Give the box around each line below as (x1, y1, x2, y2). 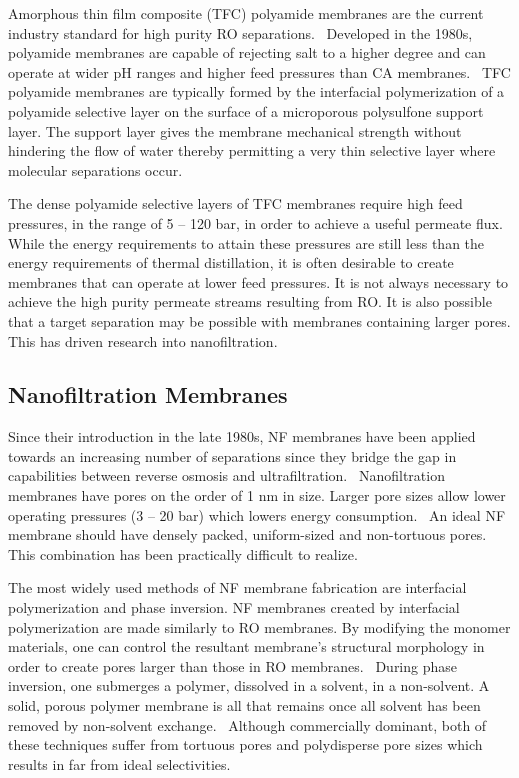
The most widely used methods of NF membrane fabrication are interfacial (8, 577, 467, 598)
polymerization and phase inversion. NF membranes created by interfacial (8, 597, 460, 618)
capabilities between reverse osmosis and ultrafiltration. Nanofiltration (8, 465, 445, 486)
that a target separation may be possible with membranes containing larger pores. (8, 310, 511, 331)
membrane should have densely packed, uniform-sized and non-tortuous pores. (8, 524, 487, 545)
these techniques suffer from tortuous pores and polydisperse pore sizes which (8, 734, 483, 755)
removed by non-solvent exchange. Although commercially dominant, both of (8, 714, 487, 735)
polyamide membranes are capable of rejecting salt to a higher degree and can (8, 42, 486, 63)
